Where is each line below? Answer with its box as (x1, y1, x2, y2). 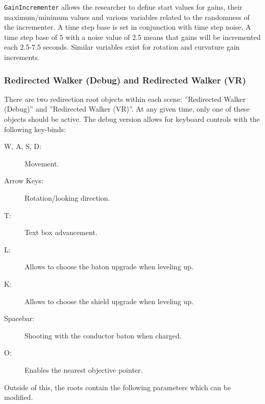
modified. (4, 392, 33, 402)
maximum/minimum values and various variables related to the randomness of (4, 11, 250, 22)
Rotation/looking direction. (25, 193, 110, 203)
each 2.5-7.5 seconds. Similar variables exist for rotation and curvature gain (4, 41, 240, 52)
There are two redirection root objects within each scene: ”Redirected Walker (4, 93, 246, 104)
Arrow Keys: (4, 175, 43, 186)
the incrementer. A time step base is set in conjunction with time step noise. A (4, 22, 251, 32)
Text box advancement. (25, 227, 98, 238)
